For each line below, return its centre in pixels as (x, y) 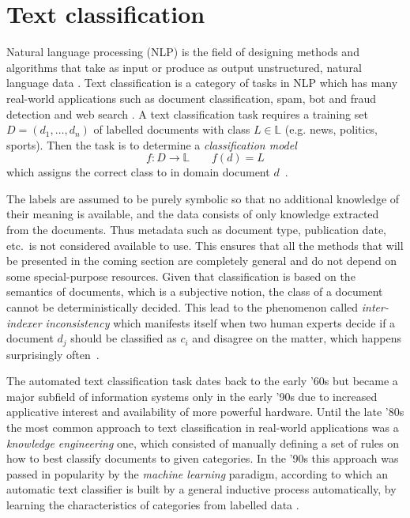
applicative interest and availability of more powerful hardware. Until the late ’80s (205, 412)
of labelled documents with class (172, 129)
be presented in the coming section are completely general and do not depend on (202, 261)
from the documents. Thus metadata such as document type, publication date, (197, 230)
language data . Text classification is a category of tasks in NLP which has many (202, 83)
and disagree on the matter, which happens (297, 338)
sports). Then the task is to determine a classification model (152, 144)
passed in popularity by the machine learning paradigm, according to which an (197, 473)
